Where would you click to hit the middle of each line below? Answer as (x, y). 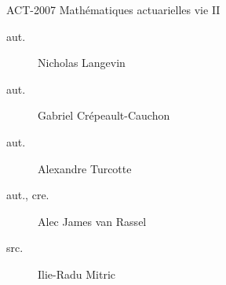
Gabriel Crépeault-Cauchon (104, 115)
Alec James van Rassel (92, 221)
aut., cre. (28, 195)
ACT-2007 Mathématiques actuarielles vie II (113, 9)
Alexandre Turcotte (85, 168)
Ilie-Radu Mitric (77, 274)
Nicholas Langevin (82, 63)
